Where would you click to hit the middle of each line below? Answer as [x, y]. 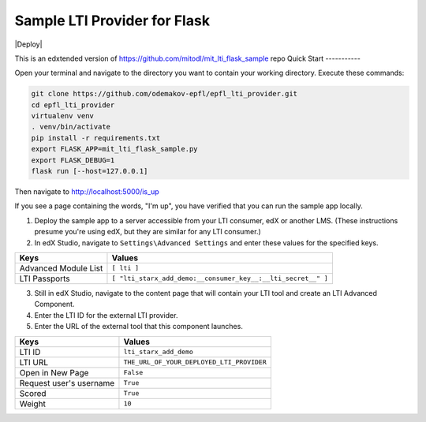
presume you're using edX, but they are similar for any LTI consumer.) [148, 232]
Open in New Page [54, 372]
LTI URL [34, 362]
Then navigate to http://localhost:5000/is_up [87, 192]
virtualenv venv [63, 116]
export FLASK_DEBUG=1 [73, 160]
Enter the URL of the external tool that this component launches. [139, 327]
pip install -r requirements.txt [96, 138]
